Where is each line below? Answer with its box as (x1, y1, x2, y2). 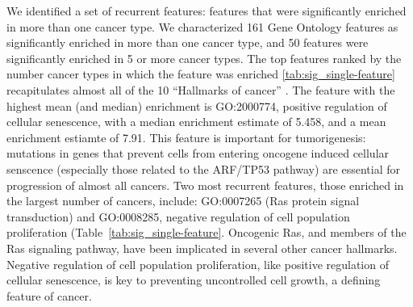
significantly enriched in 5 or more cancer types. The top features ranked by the (6, 49, 402, 66)
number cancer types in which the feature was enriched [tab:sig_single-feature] (6, 65, 395, 82)
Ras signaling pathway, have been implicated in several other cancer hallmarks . (6, 239, 398, 256)
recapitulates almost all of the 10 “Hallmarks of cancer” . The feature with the (6, 81, 395, 98)
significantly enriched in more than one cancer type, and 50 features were (6, 34, 369, 51)
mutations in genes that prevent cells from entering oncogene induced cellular (6, 145, 390, 162)
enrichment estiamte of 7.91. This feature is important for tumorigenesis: (6, 128, 366, 145)
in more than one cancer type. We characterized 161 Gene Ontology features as (6, 18, 398, 35)
